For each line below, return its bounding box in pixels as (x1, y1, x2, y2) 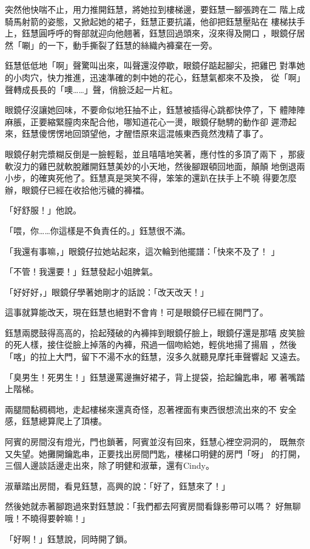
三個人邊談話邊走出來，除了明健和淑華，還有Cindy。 (5, 459, 214, 472)
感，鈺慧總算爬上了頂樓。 (5, 415, 107, 427)
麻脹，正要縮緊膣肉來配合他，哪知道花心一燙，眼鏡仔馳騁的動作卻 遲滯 (5, 115, 288, 128)
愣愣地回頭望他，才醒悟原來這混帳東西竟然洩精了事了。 (47, 127, 268, 140)
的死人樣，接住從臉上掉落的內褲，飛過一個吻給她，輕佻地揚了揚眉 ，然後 (5, 338, 297, 351)
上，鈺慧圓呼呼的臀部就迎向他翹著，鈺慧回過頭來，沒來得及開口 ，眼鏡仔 (5, 27, 297, 40)
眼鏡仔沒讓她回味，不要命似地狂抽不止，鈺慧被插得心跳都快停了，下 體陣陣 (5, 103, 305, 116)
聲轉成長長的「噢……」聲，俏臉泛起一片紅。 (5, 83, 178, 95)
